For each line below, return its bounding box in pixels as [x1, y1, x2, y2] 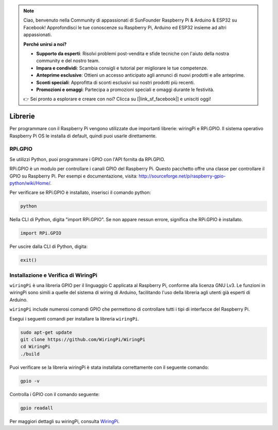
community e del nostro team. [36, 58, 100, 64]
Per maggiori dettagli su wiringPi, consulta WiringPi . [9, 418, 120, 424]
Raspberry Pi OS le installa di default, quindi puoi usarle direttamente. [9, 133, 157, 139]
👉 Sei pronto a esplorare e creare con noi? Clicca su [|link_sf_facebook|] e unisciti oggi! [23, 96, 211, 102]
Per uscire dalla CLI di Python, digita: [9, 243, 88, 249]
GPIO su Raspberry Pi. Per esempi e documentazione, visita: [9, 173, 138, 179]
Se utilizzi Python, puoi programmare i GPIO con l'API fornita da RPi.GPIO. [9, 156, 165, 162]
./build [20, 351, 40, 357]
